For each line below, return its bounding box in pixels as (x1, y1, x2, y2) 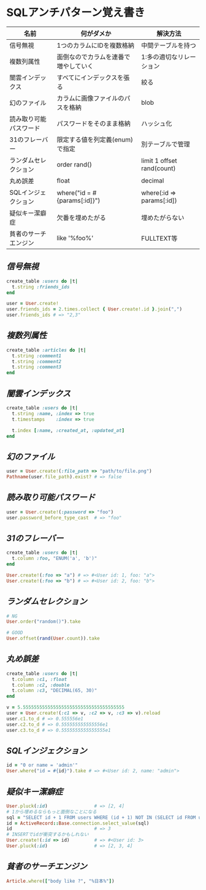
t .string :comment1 (12, 353, 62, 359)
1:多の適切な (140, 53, 178, 61)
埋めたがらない (140, 213, 185, 222)
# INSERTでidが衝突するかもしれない (6, 831, 89, 838)
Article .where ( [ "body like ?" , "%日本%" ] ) (6, 878, 115, 884)
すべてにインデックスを (56, 73, 124, 81)
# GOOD (6, 630, 23, 636)
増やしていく (56, 62, 94, 70)
